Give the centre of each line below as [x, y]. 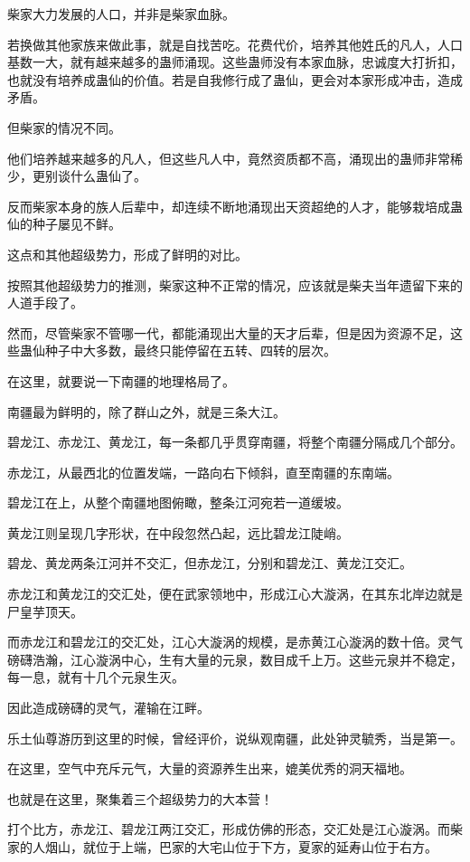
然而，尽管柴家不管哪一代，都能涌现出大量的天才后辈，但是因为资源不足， [229, 332]
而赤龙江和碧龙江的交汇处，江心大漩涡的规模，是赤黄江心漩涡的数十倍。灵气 [235, 642]
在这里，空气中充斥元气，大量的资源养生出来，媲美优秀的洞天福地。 [210, 768]
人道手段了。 [45, 303]
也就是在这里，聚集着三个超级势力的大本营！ [140, 798]
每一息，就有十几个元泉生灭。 [96, 677]
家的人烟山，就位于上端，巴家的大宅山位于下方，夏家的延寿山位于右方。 [222, 847]
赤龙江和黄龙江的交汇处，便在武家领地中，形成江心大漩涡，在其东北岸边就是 [235, 594]
